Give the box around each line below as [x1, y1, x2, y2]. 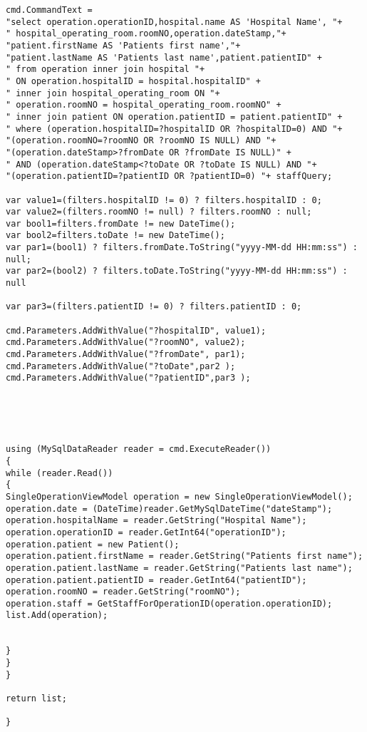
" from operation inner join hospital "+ [6, 64, 205, 75]
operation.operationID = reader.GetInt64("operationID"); [6, 527, 286, 537]
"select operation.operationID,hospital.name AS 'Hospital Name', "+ [6, 16, 343, 27]
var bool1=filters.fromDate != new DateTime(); [6, 218, 236, 229]
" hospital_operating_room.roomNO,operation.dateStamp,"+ [6, 29, 286, 39]
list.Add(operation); [6, 610, 108, 621]
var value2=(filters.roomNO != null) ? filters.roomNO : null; [6, 207, 312, 217]
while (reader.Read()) [6, 468, 113, 478]
